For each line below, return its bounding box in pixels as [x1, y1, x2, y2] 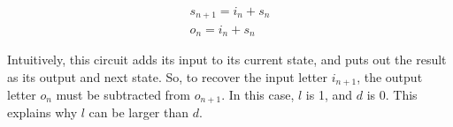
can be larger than [88, 103, 189, 122]
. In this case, [221, 86, 295, 104]
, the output [357, 67, 423, 86]
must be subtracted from [56, 86, 191, 104]
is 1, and [305, 86, 353, 104]
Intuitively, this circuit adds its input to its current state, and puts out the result [7, 49, 447, 68]
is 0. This [366, 86, 418, 104]
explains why [7, 103, 78, 122]
